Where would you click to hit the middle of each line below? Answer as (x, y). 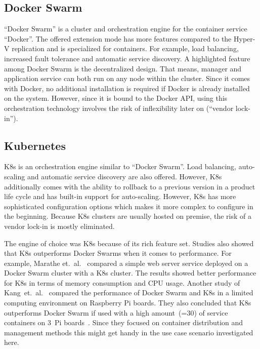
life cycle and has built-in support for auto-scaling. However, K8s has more (120, 196)
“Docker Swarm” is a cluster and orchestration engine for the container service (126, 29)
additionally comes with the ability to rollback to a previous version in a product (130, 186)
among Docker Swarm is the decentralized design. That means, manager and (123, 68)
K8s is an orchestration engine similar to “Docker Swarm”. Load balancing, (120, 166)
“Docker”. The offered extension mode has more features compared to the (118, 38)
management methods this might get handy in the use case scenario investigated (129, 332)
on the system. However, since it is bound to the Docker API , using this (116, 98)
